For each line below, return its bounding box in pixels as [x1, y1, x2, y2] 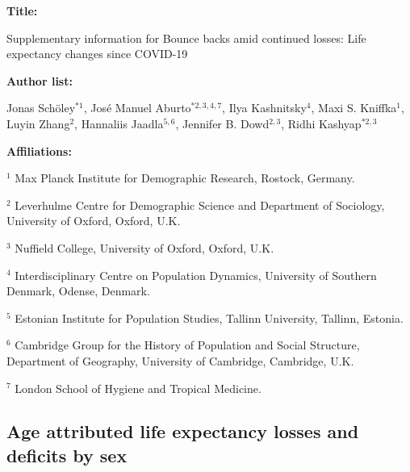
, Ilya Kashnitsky [222, 99, 307, 116]
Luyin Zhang [6, 115, 70, 132]
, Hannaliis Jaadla [74, 115, 164, 132]
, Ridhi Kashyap [281, 115, 362, 132]
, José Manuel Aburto [83, 99, 191, 116]
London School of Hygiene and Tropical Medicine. [15, 379, 261, 396]
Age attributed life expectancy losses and [6, 419, 359, 444]
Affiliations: [6, 142, 72, 159]
